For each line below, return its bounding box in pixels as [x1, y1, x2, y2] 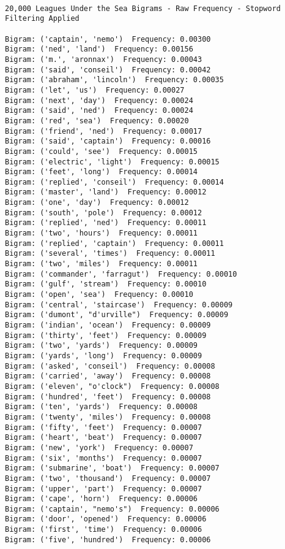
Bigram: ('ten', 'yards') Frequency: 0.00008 [5, 402, 198, 412]
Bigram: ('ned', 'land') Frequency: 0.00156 [5, 45, 193, 54]
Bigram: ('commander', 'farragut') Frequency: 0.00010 [5, 269, 237, 278]
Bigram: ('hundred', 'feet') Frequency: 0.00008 [5, 392, 211, 401]
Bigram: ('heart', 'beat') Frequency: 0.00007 [5, 433, 202, 442]
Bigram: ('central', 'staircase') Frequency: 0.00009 [5, 300, 233, 309]
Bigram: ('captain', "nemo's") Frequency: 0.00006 [5, 504, 220, 513]
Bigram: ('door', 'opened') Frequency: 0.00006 [5, 515, 207, 524]
